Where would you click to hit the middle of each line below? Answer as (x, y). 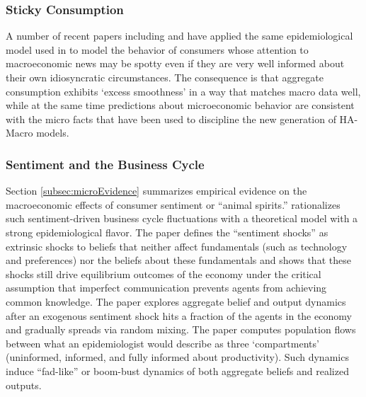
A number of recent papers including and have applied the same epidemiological (179, 36)
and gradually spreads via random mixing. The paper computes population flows (181, 329)
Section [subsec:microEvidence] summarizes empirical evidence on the (156, 191)
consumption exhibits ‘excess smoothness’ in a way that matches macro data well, (183, 91)
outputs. (24, 385)
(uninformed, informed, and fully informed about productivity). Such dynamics (177, 357)
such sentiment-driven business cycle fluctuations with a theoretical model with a (182, 218)
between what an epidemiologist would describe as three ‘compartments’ (162, 343)
